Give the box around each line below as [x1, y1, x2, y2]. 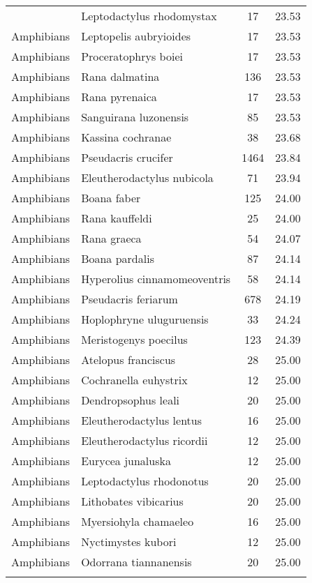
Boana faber [81, 190, 141, 206]
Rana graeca [81, 230, 142, 246]
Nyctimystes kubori [81, 533, 177, 550]
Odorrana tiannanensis [81, 554, 192, 570]
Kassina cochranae [81, 129, 172, 145]
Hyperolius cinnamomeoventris [81, 271, 231, 287]
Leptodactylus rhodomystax [81, 8, 217, 24]
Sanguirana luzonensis [81, 109, 189, 125]
